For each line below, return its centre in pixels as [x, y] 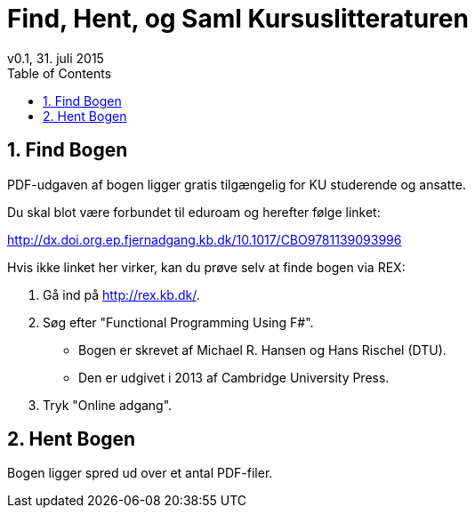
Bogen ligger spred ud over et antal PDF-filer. [140, 473]
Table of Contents [60, 73]
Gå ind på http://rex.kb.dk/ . [121, 294]
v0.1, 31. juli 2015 [56, 58]
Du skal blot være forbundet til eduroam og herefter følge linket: [194, 212]
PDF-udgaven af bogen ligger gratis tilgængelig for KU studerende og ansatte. [237, 184]
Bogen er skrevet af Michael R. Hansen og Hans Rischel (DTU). [262, 350]
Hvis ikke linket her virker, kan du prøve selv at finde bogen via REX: [206, 267]
